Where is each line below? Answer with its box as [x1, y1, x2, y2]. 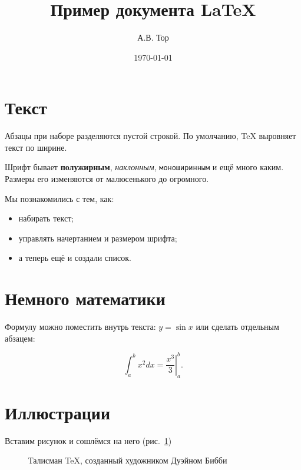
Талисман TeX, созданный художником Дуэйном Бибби [28, 454, 227, 466]
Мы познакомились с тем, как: [5, 192, 114, 204]
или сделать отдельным [196, 320, 279, 333]
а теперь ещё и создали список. [18, 251, 131, 264]
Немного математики [5, 286, 166, 310]
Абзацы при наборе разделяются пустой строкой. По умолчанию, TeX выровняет [5, 130, 296, 142]
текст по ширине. [5, 141, 67, 153]
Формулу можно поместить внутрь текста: [5, 320, 156, 333]
